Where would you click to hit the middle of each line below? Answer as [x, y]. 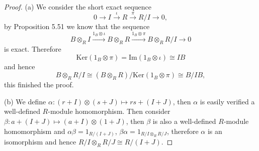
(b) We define [25, 101]
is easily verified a [227, 101]
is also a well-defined [184, 121]
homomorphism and [35, 131]
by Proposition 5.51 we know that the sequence [77, 26]
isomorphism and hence [40, 142]
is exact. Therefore [33, 48]
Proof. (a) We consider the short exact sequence [78, 7]
